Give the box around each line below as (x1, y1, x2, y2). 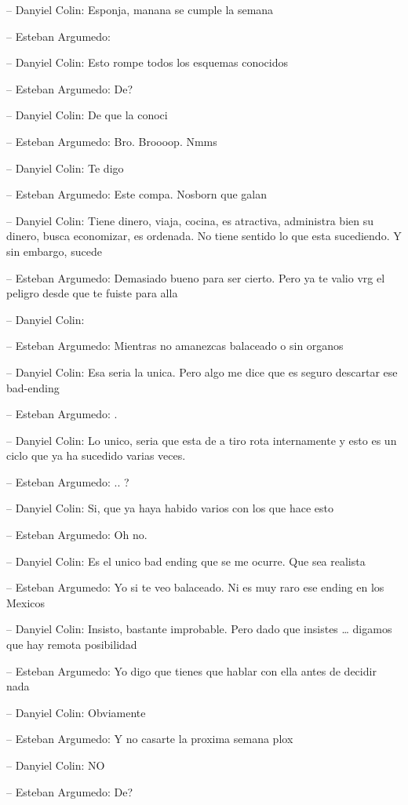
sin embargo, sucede (6, 242, 102, 259)
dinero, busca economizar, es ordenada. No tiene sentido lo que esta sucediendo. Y (6, 228, 402, 244)
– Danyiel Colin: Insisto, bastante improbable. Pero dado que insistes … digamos (6, 621, 392, 637)
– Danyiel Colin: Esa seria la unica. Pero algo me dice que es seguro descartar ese (6, 363, 398, 380)
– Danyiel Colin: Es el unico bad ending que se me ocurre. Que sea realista (6, 552, 366, 569)
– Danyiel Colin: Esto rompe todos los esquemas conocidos (6, 54, 289, 71)
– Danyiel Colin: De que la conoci (6, 107, 168, 123)
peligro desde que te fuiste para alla (6, 285, 178, 301)
